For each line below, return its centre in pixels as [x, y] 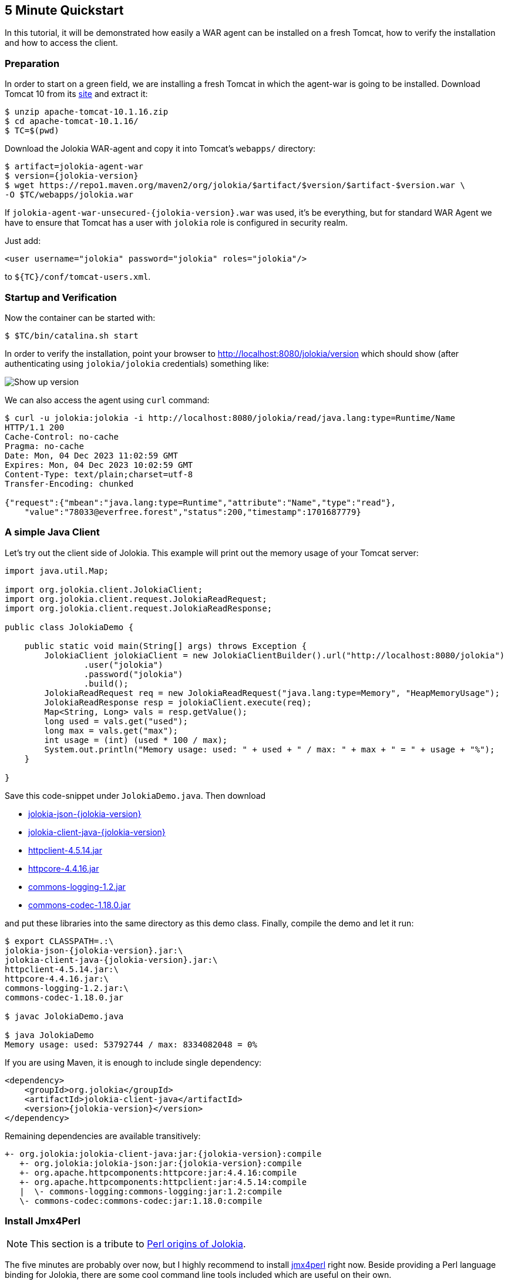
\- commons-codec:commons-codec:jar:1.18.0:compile [141, 1201]
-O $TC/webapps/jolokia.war [69, 195]
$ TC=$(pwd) [32, 131]
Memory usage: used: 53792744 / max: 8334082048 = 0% [131, 1044]
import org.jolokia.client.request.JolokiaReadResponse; [139, 608]
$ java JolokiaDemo [49, 1035]
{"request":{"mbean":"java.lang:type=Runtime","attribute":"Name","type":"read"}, [200, 502]
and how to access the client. [61, 43]
